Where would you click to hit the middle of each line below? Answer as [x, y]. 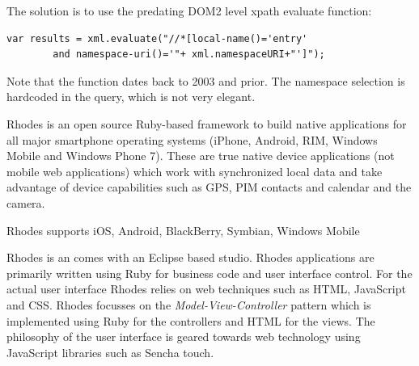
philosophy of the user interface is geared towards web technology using [184, 337]
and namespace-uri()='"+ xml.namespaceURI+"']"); [189, 55]
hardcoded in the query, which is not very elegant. [131, 97]
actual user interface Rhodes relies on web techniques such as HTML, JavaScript [206, 289]
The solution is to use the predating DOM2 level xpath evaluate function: [189, 11]
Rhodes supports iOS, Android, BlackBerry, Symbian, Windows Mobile [183, 230]
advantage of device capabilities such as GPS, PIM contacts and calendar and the [209, 187]
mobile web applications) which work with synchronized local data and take [195, 171]
